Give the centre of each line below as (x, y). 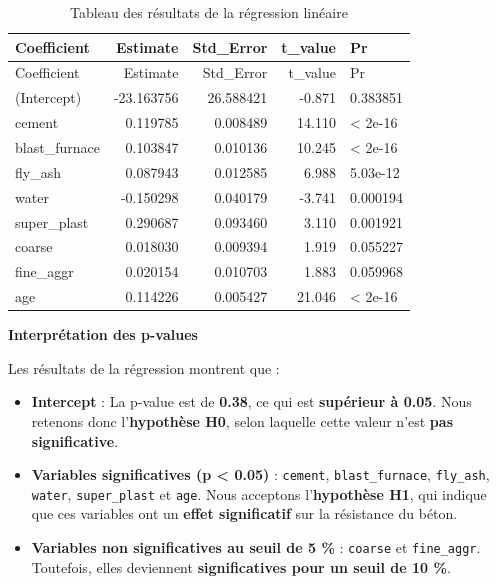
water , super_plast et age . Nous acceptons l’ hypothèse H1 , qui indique (259, 493)
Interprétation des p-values (103, 334)
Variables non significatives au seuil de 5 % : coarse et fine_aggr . (256, 547)
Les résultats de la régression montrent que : (144, 367)
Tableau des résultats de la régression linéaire (209, 12)
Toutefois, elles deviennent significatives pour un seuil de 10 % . (241, 566)
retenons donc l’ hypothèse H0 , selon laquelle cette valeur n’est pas (242, 420)
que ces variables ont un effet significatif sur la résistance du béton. (244, 513)
